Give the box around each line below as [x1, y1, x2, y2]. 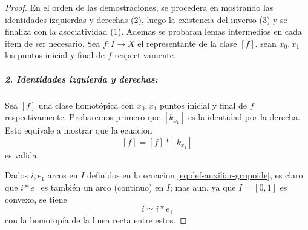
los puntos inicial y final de [5, 49, 105, 61]
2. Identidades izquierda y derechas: [5, 72, 158, 85]
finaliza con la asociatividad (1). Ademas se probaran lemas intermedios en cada [5, 25, 302, 38]
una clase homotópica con [38, 98, 134, 111]
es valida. [5, 148, 39, 161]
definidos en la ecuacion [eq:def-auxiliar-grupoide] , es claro [87, 169, 303, 181]
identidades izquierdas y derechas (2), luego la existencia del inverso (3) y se [5, 13, 287, 25]
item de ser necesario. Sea [5, 36, 100, 49]
